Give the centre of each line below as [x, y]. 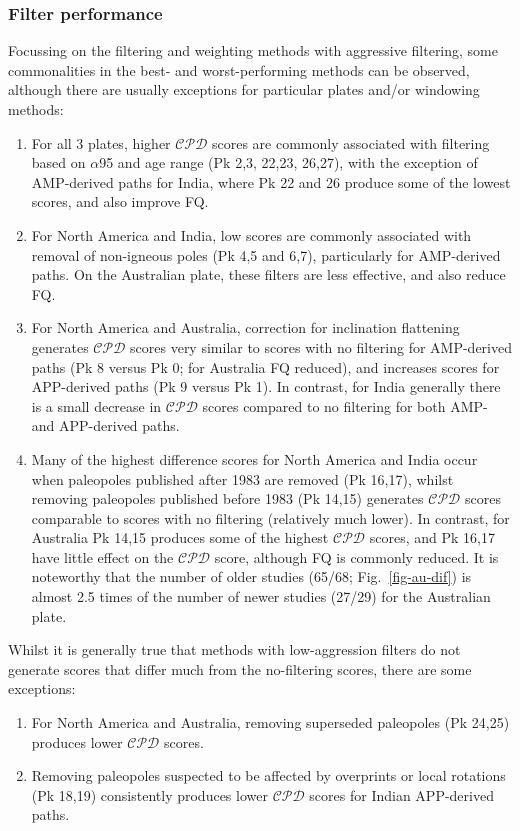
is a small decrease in [96, 405]
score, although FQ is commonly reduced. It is [356, 556]
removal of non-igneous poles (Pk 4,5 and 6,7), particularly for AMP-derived [266, 254]
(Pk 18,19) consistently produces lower [149, 794]
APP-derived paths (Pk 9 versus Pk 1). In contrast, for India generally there [266, 386]
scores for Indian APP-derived [401, 794]
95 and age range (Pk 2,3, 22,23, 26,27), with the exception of [288, 162]
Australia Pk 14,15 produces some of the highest [180, 537]
